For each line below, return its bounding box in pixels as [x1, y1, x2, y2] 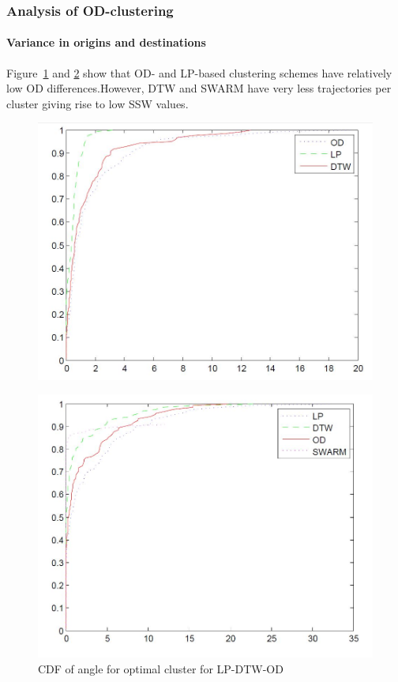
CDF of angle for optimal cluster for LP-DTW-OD [38, 660, 283, 676]
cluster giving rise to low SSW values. [6, 95, 189, 111]
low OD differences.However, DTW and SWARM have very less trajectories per [6, 80, 392, 96]
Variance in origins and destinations [6, 34, 206, 51]
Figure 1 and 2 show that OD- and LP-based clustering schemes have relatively [6, 64, 392, 81]
